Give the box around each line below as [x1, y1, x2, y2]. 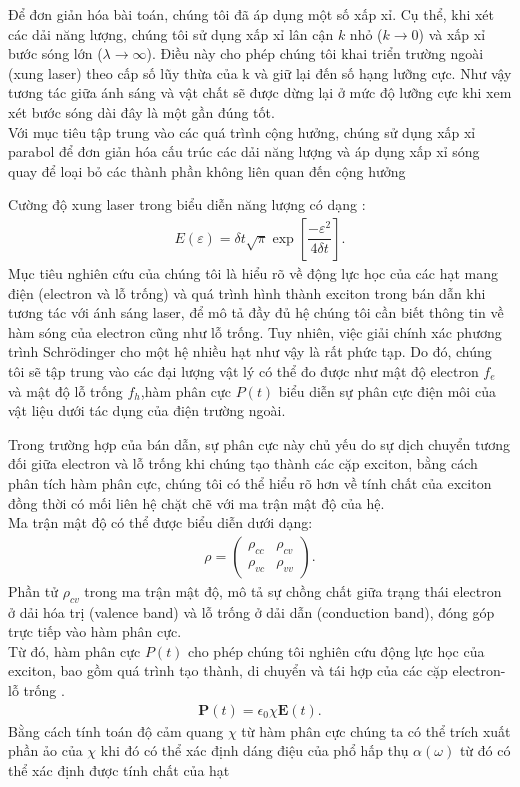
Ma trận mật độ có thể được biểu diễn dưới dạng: [8, 512, 313, 533]
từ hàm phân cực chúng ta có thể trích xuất [241, 720, 511, 741]
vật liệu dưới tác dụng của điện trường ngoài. [8, 400, 286, 421]
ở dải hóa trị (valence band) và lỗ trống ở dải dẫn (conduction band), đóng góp [8, 601, 495, 622]
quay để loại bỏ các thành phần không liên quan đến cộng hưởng [8, 160, 406, 181]
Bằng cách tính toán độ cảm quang [8, 720, 224, 741]
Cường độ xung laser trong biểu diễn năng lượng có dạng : [8, 194, 366, 215]
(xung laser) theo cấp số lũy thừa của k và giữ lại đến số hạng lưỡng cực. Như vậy [8, 62, 512, 83]
